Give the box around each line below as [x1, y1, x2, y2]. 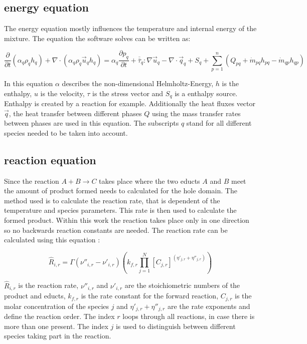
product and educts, [4, 290, 66, 301]
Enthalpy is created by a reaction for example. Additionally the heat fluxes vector [4, 98, 256, 108]
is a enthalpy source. [175, 88, 238, 98]
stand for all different [186, 118, 252, 128]
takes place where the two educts [99, 175, 200, 186]
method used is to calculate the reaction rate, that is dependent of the [4, 195, 220, 205]
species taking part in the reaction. [4, 330, 111, 341]
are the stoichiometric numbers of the [124, 280, 240, 290]
